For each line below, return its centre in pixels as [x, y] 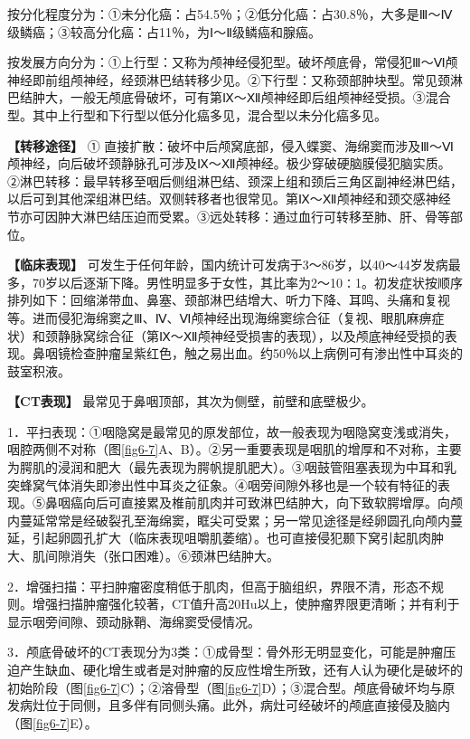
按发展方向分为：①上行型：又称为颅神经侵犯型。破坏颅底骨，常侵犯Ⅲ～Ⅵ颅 [233, 62]
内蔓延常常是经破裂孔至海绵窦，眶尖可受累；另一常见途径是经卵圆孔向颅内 [229, 520]
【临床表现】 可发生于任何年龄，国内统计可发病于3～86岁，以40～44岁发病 [228, 265]
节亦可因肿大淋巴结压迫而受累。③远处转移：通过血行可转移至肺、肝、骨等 [229, 216]
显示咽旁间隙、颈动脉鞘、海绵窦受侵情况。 [134, 621]
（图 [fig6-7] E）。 [52, 722]
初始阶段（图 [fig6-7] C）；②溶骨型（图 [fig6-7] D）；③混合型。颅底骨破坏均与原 [231, 687]
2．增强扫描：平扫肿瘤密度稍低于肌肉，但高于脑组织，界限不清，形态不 [219, 586]
